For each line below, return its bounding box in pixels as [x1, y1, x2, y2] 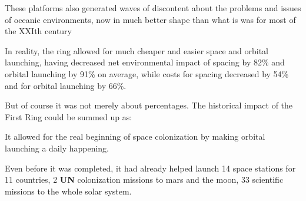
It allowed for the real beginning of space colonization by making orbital [5, 130, 265, 143]
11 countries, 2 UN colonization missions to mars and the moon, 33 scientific [5, 173, 284, 186]
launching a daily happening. [5, 141, 109, 154]
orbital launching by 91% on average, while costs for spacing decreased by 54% [5, 67, 289, 80]
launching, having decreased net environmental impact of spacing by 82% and [5, 56, 285, 68]
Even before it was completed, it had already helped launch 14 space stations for [5, 162, 296, 174]
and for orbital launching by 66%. [5, 79, 127, 91]
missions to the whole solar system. [5, 184, 132, 197]
